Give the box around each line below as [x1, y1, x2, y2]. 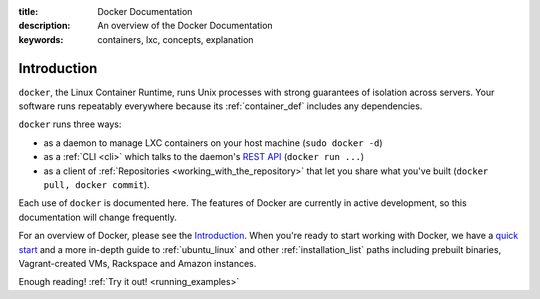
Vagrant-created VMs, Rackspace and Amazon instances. [18, 257, 257, 269]
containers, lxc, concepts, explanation [97, 33, 254, 45]
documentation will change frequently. [18, 211, 177, 223]
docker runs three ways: [18, 118, 122, 130]
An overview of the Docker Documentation [97, 20, 274, 32]
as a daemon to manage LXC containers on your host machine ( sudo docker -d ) [43, 136, 383, 149]
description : [18, 20, 71, 32]
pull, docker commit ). [43, 179, 150, 191]
